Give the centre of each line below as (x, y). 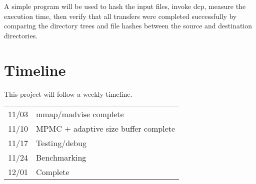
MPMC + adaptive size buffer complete (106, 129)
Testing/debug (61, 143)
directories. (21, 35)
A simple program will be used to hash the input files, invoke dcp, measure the (125, 6)
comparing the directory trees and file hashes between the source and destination (128, 26)
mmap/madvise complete (80, 114)
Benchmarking (61, 158)
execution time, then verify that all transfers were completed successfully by (120, 16)
